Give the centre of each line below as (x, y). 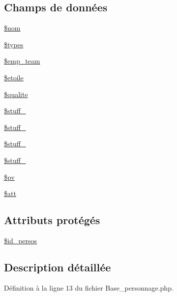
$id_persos (21, 240)
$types (14, 44)
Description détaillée (58, 267)
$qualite (16, 94)
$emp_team (22, 61)
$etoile (14, 77)
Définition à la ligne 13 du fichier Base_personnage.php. (89, 287)
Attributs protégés (52, 220)
